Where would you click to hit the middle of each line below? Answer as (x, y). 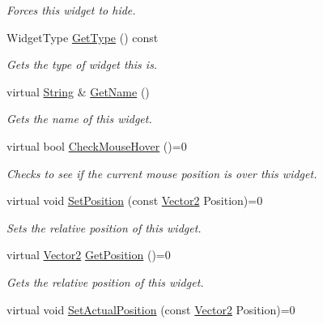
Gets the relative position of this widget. (105, 281)
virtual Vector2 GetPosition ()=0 (89, 255)
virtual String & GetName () (78, 91)
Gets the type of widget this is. (82, 64)
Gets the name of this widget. (79, 119)
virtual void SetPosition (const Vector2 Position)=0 (135, 200)
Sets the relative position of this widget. (104, 227)
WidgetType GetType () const (83, 37)
